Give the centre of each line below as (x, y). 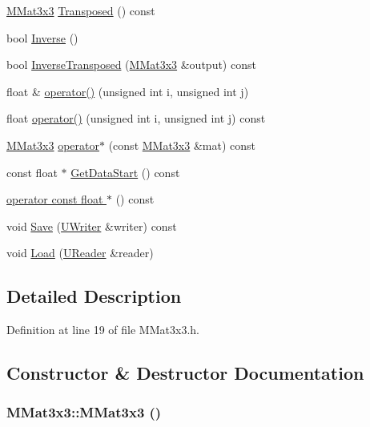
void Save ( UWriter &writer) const (92, 226)
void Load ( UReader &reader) (80, 253)
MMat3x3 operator (53, 145)
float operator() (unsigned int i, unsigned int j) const (136, 118)
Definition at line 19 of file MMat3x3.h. (103, 330)
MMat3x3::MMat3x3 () (84, 412)
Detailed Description (94, 296)
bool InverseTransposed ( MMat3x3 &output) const (131, 64)
